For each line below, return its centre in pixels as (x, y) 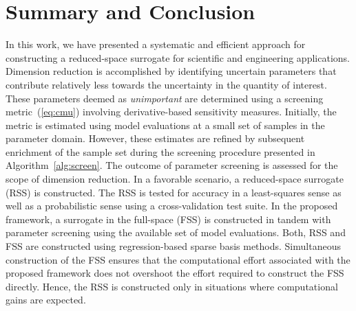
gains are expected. (46, 300)
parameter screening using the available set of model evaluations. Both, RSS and (176, 232)
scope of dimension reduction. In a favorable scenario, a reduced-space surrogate (175, 179)
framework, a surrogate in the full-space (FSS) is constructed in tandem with (168, 219)
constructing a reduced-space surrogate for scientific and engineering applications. (178, 57)
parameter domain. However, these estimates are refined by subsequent (155, 138)
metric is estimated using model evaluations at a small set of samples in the (165, 125)
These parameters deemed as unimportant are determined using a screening (165, 98)
